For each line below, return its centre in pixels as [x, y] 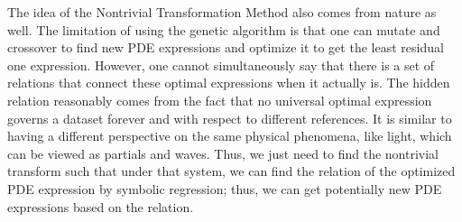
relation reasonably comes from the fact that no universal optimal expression [220, 100]
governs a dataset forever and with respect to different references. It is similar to [230, 118]
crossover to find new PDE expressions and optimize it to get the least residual [226, 47]
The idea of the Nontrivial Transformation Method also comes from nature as [222, 12]
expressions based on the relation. [101, 206]
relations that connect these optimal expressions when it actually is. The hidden [229, 83]
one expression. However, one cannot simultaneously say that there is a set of [221, 65]
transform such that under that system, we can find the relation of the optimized [231, 171]
